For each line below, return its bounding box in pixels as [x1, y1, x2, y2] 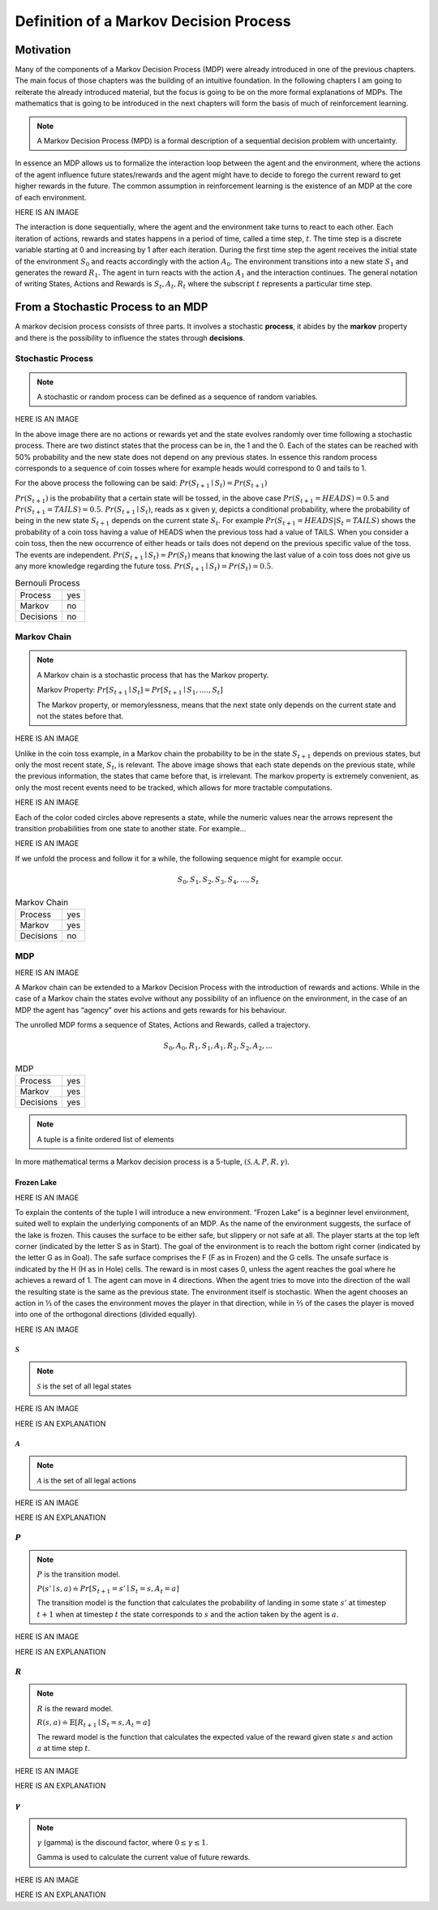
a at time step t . [36, 1744, 91, 1753]
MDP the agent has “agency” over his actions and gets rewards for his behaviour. [15, 1005, 287, 1015]
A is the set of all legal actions [36, 1475, 137, 1485]
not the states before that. [36, 710, 124, 721]
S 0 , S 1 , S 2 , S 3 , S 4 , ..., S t [177, 875, 259, 886]
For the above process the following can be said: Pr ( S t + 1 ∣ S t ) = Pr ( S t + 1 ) [15, 479, 268, 490]
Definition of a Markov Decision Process [15, 12, 291, 30]
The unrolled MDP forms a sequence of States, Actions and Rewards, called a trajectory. [15, 1020, 311, 1030]
